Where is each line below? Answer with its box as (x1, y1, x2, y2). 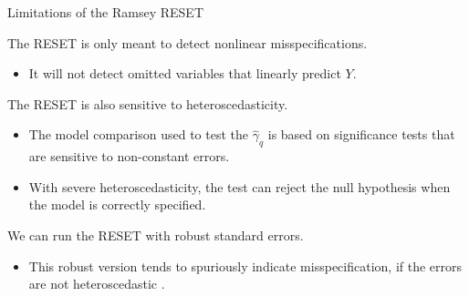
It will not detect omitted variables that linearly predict (28, 64, 341, 83)
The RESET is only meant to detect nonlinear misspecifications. (7, 33, 368, 52)
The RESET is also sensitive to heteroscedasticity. (7, 94, 288, 113)
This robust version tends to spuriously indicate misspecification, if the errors (28, 256, 463, 275)
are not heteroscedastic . (28, 274, 165, 293)
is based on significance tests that (267, 125, 455, 144)
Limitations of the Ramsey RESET (7, 3, 204, 21)
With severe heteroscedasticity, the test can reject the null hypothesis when (28, 177, 451, 196)
